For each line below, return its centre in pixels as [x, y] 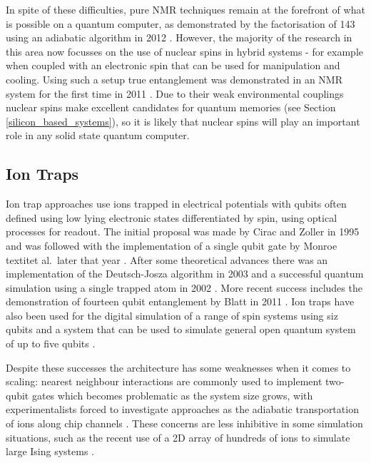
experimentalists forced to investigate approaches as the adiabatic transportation [182, 409]
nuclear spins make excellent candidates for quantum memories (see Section [171, 107]
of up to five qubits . [51, 344]
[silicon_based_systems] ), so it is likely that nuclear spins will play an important [183, 121]
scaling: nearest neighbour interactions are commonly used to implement [164, 381]
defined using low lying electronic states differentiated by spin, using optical [172, 217]
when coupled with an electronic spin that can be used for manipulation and [173, 65]
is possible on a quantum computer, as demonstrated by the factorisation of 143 [181, 23]
